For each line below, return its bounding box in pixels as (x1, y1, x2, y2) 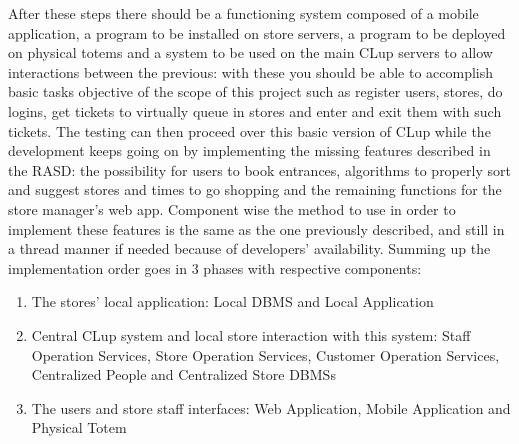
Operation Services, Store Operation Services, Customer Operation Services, (31, 344, 500, 365)
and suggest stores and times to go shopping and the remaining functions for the (8, 179, 502, 200)
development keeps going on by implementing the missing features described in (8, 140, 491, 161)
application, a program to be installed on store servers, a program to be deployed (8, 22, 506, 43)
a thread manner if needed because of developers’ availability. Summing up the (8, 238, 491, 259)
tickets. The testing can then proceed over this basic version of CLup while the (8, 120, 491, 141)
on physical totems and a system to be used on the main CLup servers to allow (8, 42, 493, 63)
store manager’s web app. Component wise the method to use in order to (8, 198, 456, 219)
